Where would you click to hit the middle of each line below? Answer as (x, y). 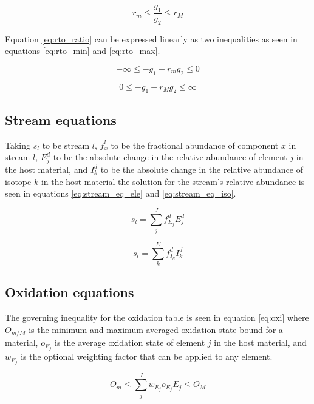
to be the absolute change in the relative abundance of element (170, 157)
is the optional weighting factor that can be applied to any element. (147, 356)
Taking (18, 145)
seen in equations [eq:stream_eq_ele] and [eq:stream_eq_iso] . (121, 193)
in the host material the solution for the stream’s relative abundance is (173, 181)
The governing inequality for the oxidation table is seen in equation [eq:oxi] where (157, 318)
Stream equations (61, 119)
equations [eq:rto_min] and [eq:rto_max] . (83, 51)
